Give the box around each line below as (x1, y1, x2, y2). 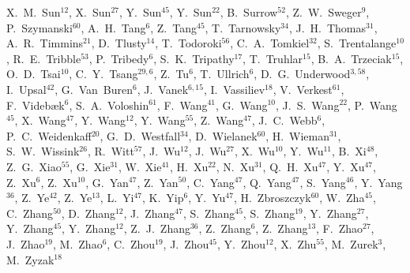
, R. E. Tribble (6, 50, 81, 66)
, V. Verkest (273, 80, 333, 97)
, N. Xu (216, 158, 255, 174)
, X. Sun (69, 4, 111, 20)
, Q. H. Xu (262, 158, 318, 174)
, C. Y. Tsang (69, 65, 138, 82)
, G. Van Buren (55, 80, 133, 97)
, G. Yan (85, 174, 129, 190)
